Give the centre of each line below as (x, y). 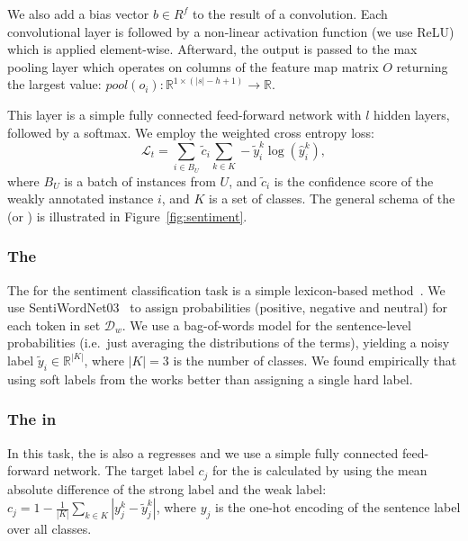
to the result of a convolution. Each (290, 14)
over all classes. (49, 529)
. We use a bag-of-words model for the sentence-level (266, 325)
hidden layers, (412, 114)
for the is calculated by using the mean (320, 470)
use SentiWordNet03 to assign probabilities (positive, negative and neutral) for (228, 307)
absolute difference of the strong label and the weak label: (167, 488)
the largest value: (54, 84)
